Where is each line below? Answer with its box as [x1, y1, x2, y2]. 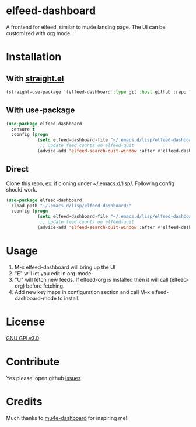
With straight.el [6, 73, 64, 83]
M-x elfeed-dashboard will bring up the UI [14, 264, 116, 271]
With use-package [6, 105, 75, 115]
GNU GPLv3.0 [6, 334, 40, 341]
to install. [58, 295, 80, 302]
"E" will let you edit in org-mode [14, 269, 92, 276]
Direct [6, 164, 29, 174]
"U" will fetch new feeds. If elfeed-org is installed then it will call [14, 276, 169, 283]
